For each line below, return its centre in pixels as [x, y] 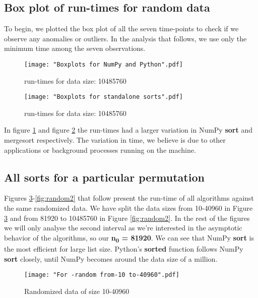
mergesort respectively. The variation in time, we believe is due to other [115, 140]
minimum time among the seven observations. [75, 48]
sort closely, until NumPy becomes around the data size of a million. [111, 258]
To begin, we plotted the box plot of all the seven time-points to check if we [121, 28]
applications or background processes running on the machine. [100, 150]
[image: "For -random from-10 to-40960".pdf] [102, 275]
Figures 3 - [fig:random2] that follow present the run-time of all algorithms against [129, 198]
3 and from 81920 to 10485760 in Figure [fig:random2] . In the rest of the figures [127, 218]
